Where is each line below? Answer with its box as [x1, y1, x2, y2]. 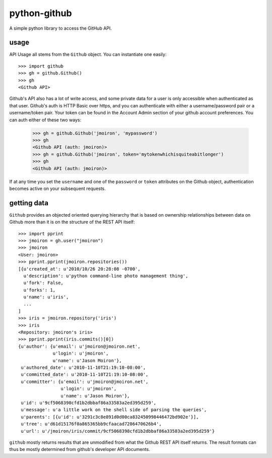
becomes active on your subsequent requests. [9, 185, 106, 191]
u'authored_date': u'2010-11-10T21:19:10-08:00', [21, 365, 146, 370]
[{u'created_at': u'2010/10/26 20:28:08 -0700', [18, 266, 141, 272]
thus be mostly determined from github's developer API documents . [9, 446, 151, 452]
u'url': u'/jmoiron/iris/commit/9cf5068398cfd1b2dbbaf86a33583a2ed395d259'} [21, 428, 215, 434]
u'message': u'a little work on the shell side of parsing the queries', [21, 407, 207, 413]
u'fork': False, [23, 280, 64, 286]
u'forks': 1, [23, 287, 56, 293]
